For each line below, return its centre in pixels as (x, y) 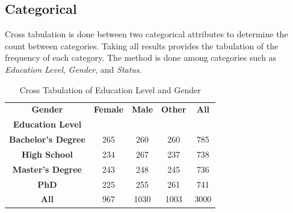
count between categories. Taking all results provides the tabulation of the (142, 45)
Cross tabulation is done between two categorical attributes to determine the (146, 34)
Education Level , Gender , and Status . (73, 69)
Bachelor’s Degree (47, 139)
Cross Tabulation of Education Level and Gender (110, 89)
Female (109, 109)
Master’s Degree (47, 169)
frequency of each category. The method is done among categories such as (141, 57)
